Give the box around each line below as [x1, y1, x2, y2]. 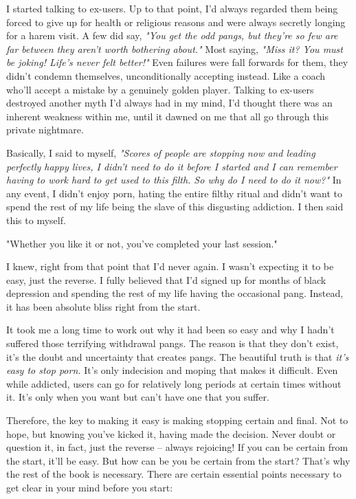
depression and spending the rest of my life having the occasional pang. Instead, [6, 286, 344, 300]
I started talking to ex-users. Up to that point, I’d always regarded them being [6, 1, 338, 15]
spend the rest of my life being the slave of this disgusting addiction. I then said [6, 199, 344, 214]
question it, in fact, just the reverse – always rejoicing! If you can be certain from [6, 440, 348, 454]
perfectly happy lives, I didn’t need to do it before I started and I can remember [6, 159, 337, 173]
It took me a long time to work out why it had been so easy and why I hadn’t [6, 322, 335, 337]
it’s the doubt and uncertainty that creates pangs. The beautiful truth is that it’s [6, 349, 349, 364]
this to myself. [6, 212, 66, 227]
